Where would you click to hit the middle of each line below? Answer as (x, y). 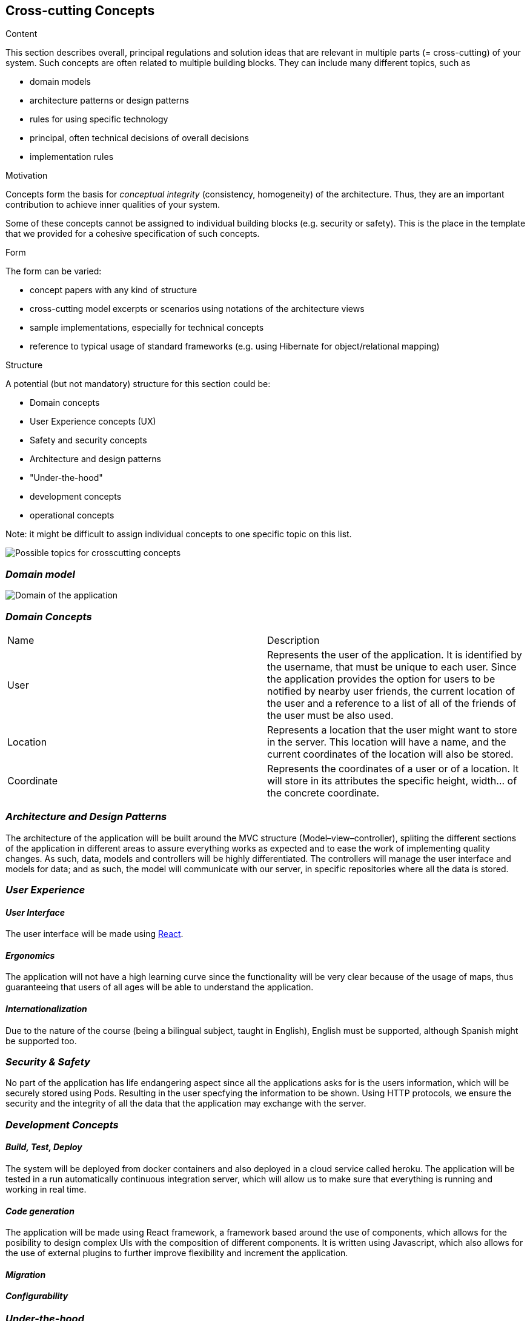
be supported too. (41, 1041)
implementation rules (72, 157)
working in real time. (46, 1190)
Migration (26, 1274)
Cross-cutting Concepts (80, 11)
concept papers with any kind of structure (114, 290)
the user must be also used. (330, 715)
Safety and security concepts (88, 440)
